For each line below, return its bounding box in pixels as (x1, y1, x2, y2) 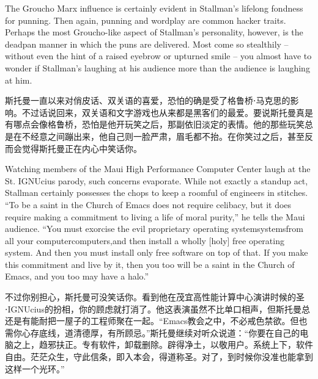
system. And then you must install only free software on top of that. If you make (5, 246, 308, 259)
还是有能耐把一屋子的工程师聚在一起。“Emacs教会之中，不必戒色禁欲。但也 (5, 314, 308, 327)
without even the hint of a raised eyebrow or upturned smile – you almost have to (5, 49, 312, 62)
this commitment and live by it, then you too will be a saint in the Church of (5, 258, 295, 270)
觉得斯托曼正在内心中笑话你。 (21, 142, 142, 154)
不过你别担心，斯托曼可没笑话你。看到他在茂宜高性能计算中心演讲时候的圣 (5, 291, 305, 303)
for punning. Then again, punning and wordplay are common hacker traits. (5, 13, 286, 26)
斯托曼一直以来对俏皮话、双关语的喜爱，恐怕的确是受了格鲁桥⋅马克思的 (5, 94, 290, 107)
